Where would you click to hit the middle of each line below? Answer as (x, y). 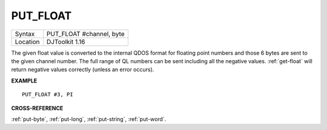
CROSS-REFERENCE (37, 108)
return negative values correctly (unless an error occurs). (83, 70)
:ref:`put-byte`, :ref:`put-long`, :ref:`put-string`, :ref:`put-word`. (89, 119)
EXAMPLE (24, 81)
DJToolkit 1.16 (66, 42)
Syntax (25, 34)
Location (27, 42)
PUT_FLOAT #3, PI (48, 94)
